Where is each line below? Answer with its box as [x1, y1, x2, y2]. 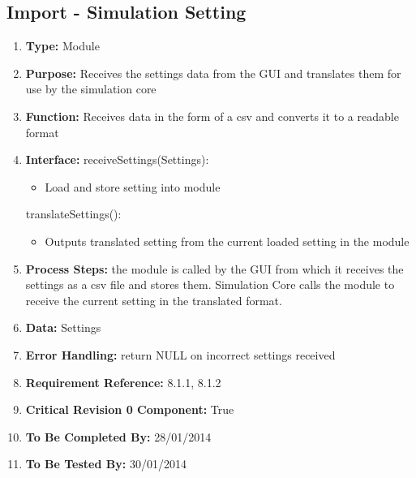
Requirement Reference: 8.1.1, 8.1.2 [25, 373, 221, 390]
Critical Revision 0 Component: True [25, 401, 234, 418]
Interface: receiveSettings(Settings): [25, 151, 209, 168]
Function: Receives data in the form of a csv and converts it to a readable [25, 107, 399, 124]
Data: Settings [25, 319, 101, 336]
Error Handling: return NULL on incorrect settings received [25, 346, 336, 363]
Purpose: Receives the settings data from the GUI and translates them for [25, 64, 401, 81]
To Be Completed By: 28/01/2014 [25, 428, 212, 445]
